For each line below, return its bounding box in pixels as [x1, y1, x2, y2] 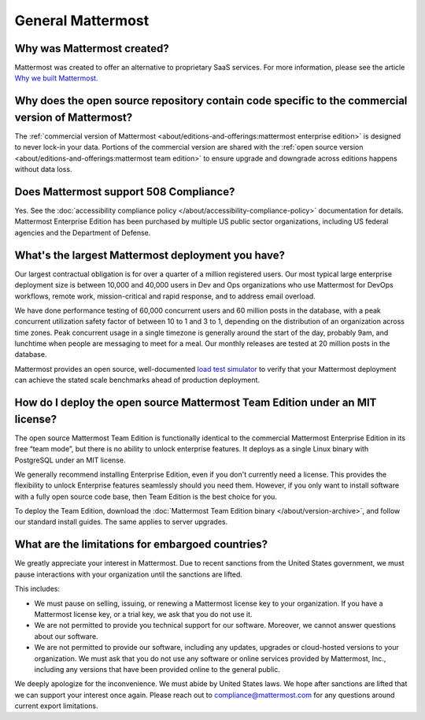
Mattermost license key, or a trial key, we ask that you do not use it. [34, 609, 253, 618]
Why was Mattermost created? [14, 42, 169, 55]
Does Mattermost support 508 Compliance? [14, 185, 235, 199]
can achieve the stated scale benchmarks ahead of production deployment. [14, 375, 260, 385]
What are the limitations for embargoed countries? [14, 538, 268, 551]
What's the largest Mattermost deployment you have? [14, 248, 286, 262]
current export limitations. [14, 701, 98, 711]
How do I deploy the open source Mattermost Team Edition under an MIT [14, 396, 377, 410]
